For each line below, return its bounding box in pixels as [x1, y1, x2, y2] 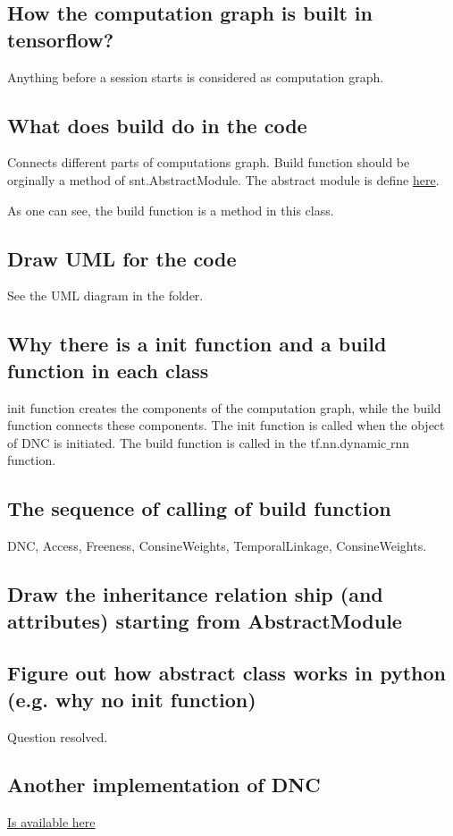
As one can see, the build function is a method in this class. [7, 200, 334, 219]
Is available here [7, 813, 96, 832]
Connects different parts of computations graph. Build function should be [7, 153, 410, 172]
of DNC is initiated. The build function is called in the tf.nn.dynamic [7, 433, 387, 452]
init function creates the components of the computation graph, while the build [7, 398, 441, 417]
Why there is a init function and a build [7, 330, 387, 358]
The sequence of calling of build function [7, 494, 391, 522]
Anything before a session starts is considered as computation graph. [7, 67, 384, 86]
